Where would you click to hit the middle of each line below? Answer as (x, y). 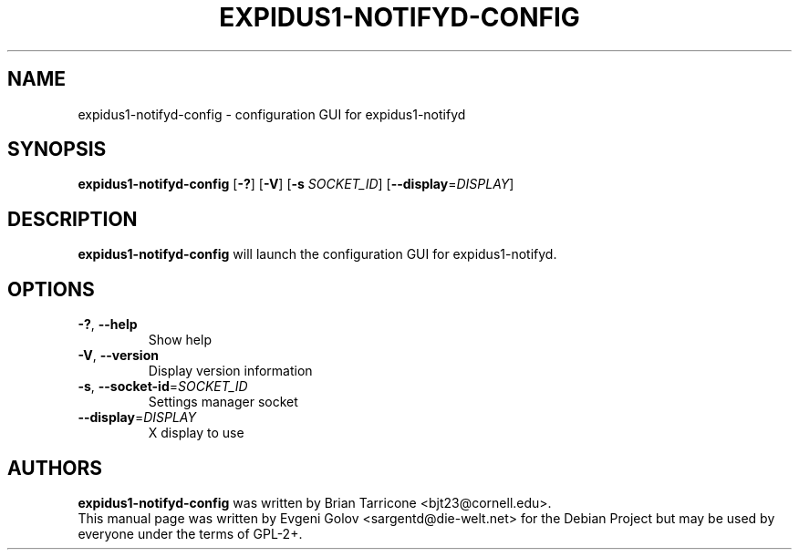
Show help (180, 340)
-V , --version (118, 356)
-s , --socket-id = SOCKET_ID (163, 387)
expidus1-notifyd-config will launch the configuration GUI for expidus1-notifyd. (317, 254)
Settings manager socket (223, 402)
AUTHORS (55, 468)
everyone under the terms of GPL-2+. (190, 533)
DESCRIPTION (73, 219)
